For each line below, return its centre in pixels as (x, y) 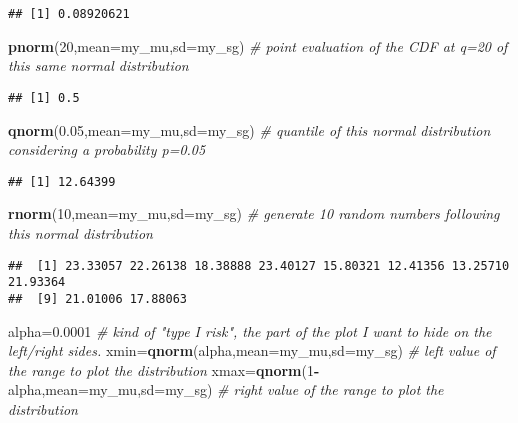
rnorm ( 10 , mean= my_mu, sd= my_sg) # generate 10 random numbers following (254, 213)
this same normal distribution (98, 65)
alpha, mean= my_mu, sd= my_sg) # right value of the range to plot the (226, 389)
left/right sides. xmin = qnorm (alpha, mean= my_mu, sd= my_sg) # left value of (252, 350)
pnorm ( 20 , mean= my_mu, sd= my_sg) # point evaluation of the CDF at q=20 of (258, 45)
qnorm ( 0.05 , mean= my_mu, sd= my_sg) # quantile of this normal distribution (249, 129)
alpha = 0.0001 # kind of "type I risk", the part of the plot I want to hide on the (250, 330)
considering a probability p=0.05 (107, 149)
